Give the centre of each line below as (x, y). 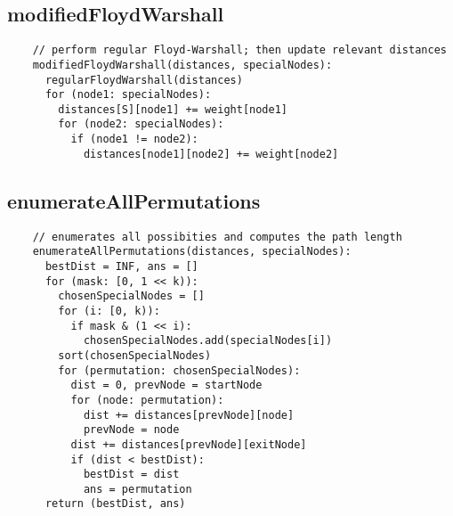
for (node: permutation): (147, 400)
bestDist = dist (131, 475)
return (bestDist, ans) (115, 504)
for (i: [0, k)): (109, 311)
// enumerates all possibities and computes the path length (217, 237)
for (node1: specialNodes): (128, 95)
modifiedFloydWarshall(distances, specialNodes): (182, 65)
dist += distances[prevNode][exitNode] (189, 444)
